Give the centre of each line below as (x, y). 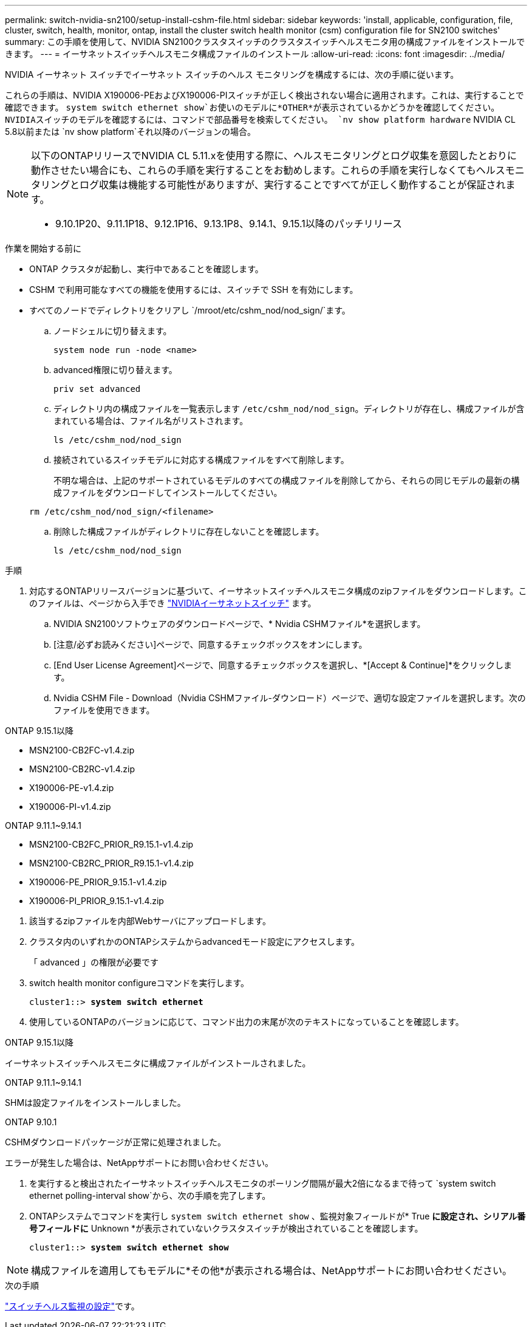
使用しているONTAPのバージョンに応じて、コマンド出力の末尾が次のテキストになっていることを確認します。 (247, 1022)
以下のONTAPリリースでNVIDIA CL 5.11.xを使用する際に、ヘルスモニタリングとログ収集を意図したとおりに (274, 156)
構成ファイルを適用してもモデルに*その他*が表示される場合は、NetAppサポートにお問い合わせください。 (272, 1270)
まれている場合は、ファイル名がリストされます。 (151, 421)
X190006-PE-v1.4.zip (72, 788)
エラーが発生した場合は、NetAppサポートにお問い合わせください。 (139, 1163)
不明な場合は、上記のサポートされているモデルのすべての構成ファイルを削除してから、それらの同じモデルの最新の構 (287, 480)
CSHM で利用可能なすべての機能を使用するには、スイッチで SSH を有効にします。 (194, 290)
